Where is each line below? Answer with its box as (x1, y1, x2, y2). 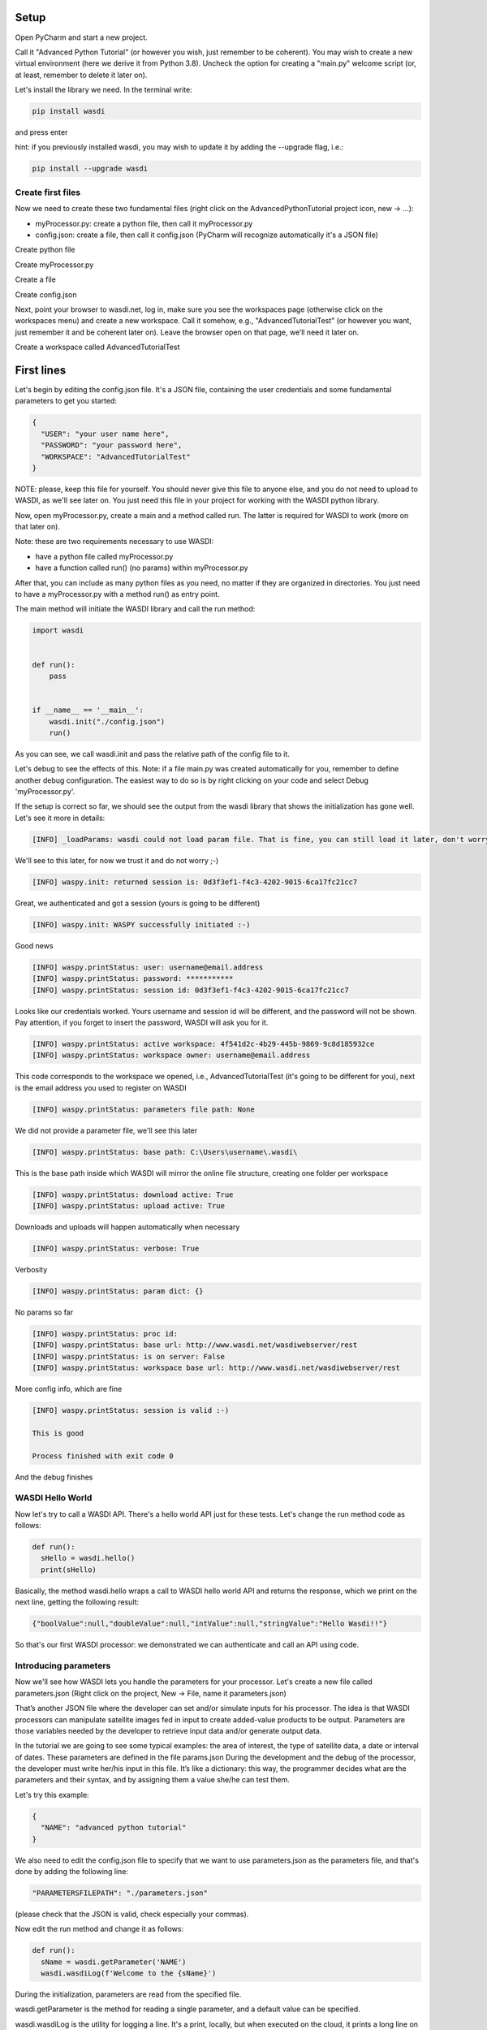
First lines (15, 363, 67, 377)
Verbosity (15, 1264, 48, 1274)
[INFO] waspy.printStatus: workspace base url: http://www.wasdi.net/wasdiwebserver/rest (32, 1363, 401, 1372)
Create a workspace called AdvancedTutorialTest (15, 342, 180, 352)
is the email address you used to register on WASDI (15, 1082, 187, 1092)
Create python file (15, 244, 75, 255)
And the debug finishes (15, 1472, 93, 1482)
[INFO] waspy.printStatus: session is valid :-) (32, 1406, 230, 1415)
